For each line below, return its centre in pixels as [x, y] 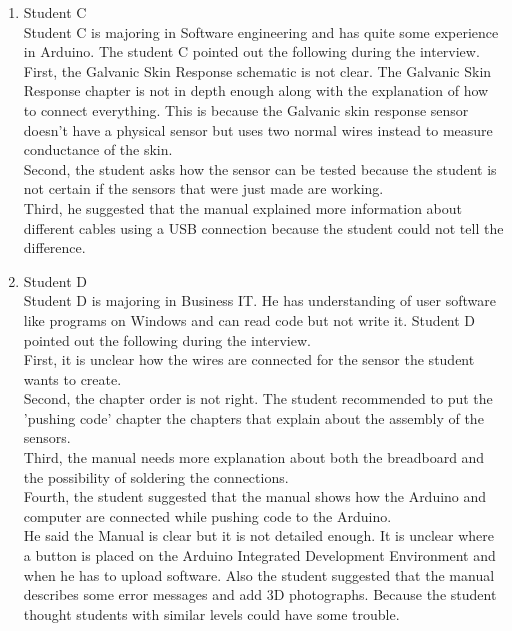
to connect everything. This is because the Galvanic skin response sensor [246, 109]
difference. [54, 247]
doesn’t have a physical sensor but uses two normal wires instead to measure [258, 129]
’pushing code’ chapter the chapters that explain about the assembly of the [253, 417]
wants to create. [72, 378]
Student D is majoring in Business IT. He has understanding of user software [259, 300]
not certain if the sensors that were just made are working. [203, 188]
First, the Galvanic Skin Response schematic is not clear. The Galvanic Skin [257, 70]
